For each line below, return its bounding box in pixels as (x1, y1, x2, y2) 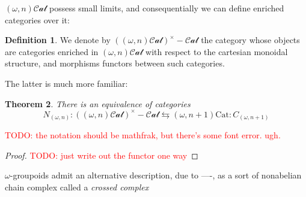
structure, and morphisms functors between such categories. (5, 57, 225, 69)
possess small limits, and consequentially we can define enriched (49, 2, 284, 14)
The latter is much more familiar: (5, 77, 128, 89)
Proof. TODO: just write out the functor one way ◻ (5, 148, 198, 161)
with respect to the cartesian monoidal (145, 45, 288, 57)
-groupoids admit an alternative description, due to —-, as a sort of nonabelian (10, 169, 302, 181)
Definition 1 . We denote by (5, 34, 111, 46)
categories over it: (5, 13, 70, 26)
